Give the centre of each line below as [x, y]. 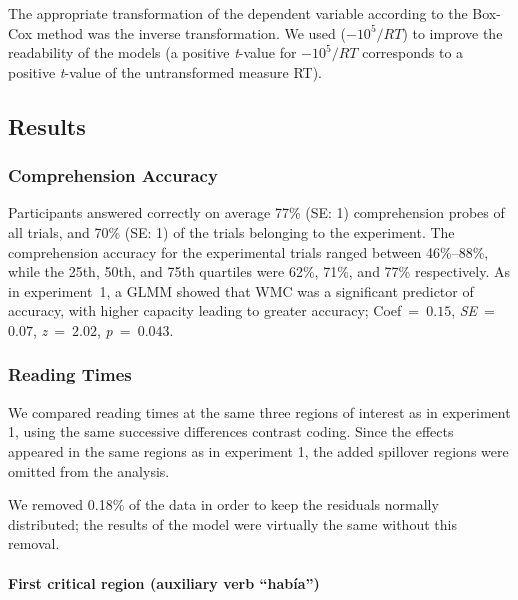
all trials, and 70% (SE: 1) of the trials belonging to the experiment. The [231, 231]
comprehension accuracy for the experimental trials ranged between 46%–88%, [248, 251]
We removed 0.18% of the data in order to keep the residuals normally [223, 504]
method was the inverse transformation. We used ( [191, 32]
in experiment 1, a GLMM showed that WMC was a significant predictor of [241, 290]
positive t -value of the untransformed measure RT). [165, 71]
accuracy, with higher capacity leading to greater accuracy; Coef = [214, 310]
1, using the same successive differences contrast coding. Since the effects [231, 431]
